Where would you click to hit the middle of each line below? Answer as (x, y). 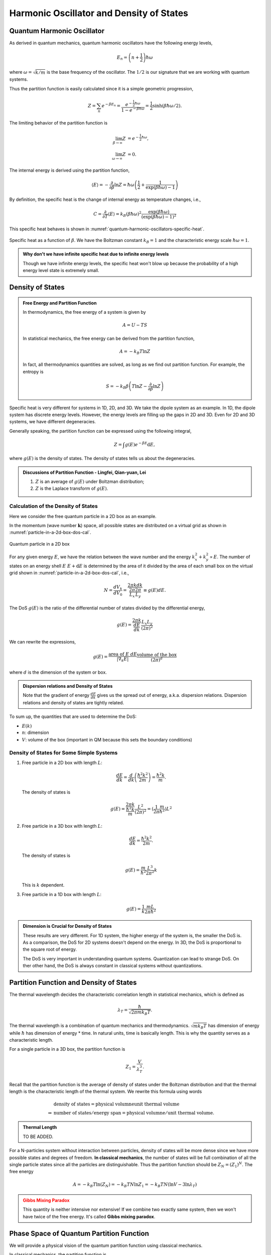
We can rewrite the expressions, (43, 642)
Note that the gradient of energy (56, 695)
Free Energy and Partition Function (60, 303)
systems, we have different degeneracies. (53, 422)
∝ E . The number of (230, 557)
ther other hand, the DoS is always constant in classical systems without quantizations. (113, 966)
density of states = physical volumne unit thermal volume (116, 1104)
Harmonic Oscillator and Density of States (99, 13)
